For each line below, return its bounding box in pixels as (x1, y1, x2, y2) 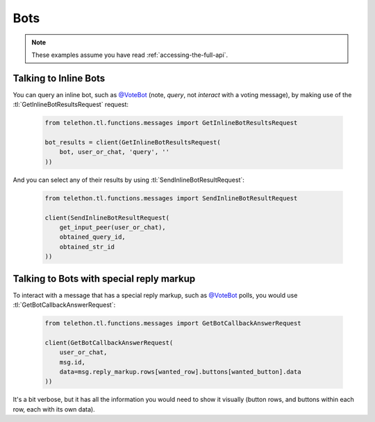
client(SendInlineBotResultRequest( (44, 214, 170, 221)
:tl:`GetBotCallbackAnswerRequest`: (12, 301, 116, 309)
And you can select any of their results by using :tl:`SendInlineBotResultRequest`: (12, 176, 244, 184)
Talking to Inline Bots (12, 72, 106, 84)
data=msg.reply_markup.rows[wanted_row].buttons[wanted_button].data (59, 368, 301, 375)
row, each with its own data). (12, 405, 95, 413)
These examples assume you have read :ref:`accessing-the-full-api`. (31, 51, 228, 59)
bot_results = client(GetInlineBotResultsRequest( (44, 139, 222, 146)
